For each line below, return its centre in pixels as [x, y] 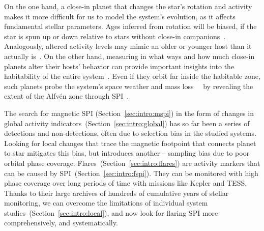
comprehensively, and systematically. [61, 223]
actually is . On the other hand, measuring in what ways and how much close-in [129, 56]
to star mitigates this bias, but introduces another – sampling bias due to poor [127, 153]
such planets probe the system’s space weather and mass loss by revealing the [129, 86]
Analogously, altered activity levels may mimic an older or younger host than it [128, 46]
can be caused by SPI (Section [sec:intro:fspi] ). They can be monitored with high [131, 173]
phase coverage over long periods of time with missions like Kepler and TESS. [126, 183]
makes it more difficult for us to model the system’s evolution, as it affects [120, 16]
